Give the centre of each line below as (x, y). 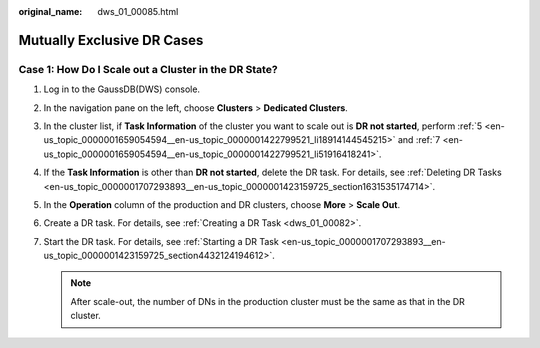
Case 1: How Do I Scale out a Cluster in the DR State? (148, 69)
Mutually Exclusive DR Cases (111, 40)
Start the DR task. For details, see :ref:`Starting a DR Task (161, 241)
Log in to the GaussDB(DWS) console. (121, 89)
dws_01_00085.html (138, 11)
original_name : (50, 11)
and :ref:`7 (419, 140)
